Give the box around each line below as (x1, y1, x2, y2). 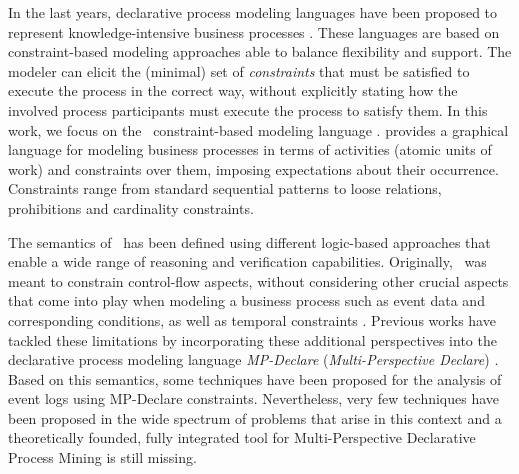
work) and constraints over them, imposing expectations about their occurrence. (8, 158, 499, 179)
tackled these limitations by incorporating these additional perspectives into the (8, 329, 497, 350)
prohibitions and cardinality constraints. (8, 197, 254, 218)
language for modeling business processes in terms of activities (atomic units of (8, 139, 492, 160)
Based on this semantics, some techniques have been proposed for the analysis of (8, 368, 502, 389)
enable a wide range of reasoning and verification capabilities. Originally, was (8, 251, 487, 272)
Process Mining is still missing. (8, 447, 197, 468)
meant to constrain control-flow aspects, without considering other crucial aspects (8, 270, 509, 291)
